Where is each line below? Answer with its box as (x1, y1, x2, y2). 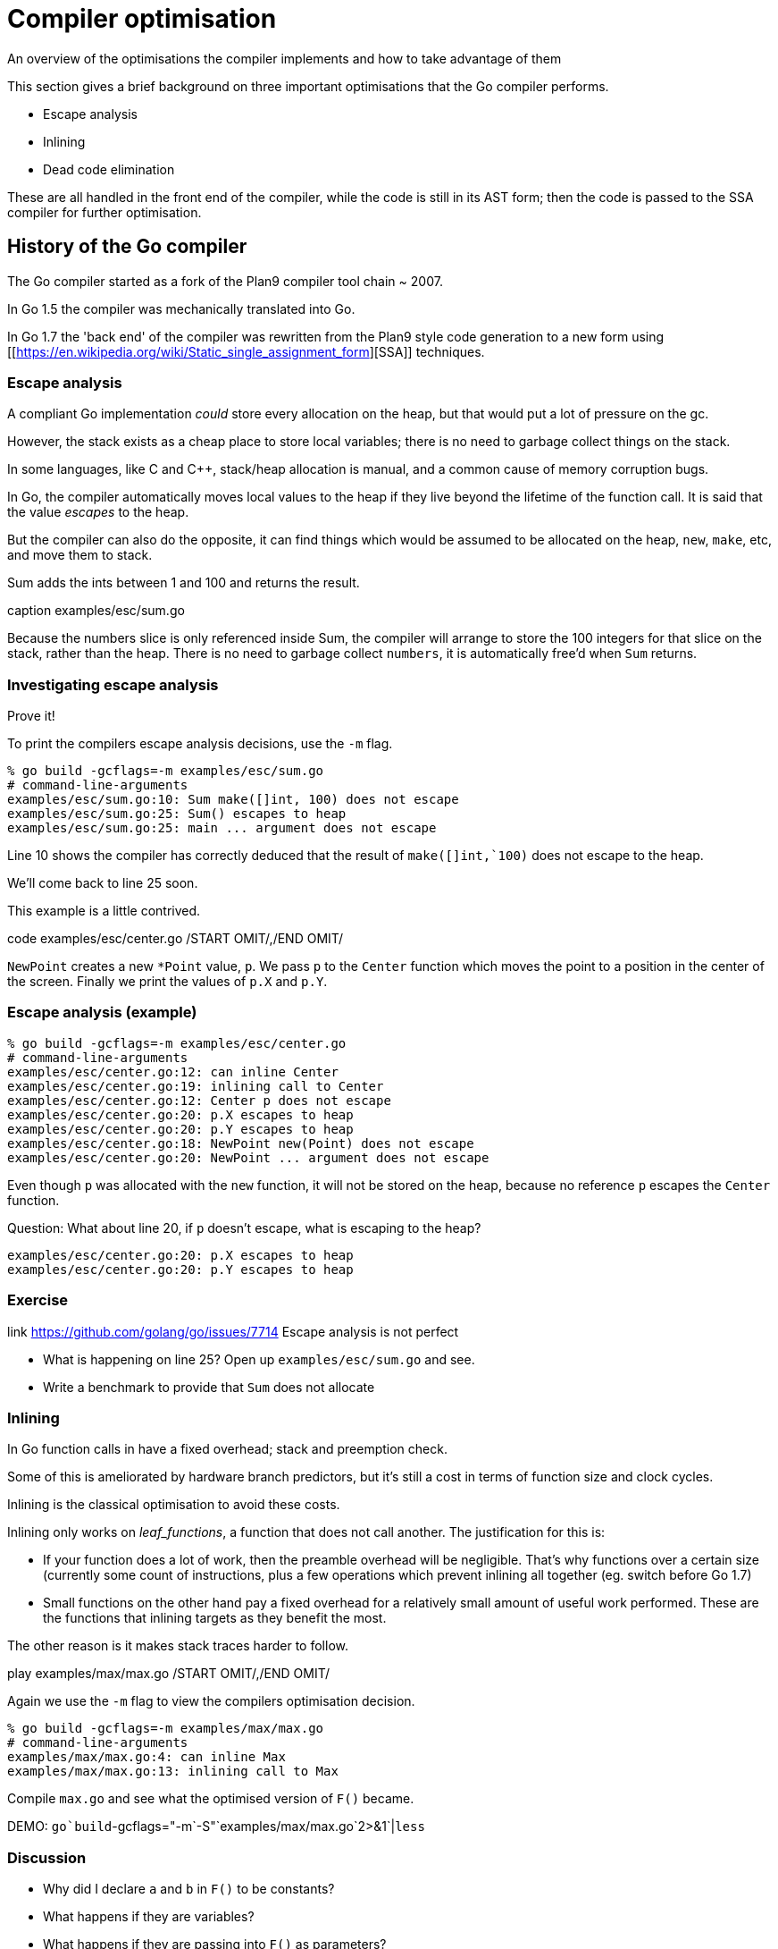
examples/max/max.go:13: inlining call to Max (7, 1764, 339, 1779)
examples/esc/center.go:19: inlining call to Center (7, 1078, 384, 1093)
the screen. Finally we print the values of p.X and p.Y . (7, 974, 328, 990)
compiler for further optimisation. (7, 204, 202, 220)
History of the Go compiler (7, 235, 247, 258)
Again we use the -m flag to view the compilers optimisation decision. (7, 1693, 415, 1709)
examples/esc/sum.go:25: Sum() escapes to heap (7, 806, 347, 822)
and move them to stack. (7, 547, 153, 563)
